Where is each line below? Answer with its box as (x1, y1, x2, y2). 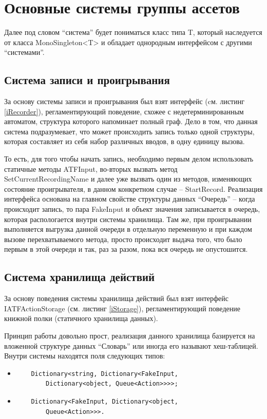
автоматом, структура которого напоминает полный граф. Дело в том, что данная (4, 116, 258, 127)
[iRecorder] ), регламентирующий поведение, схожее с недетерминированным (4, 106, 244, 116)
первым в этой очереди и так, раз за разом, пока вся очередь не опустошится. (4, 244, 248, 254)
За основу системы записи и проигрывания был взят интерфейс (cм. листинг (4, 96, 244, 107)
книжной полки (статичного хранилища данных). (4, 313, 158, 324)
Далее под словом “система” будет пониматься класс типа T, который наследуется (4, 27, 262, 37)
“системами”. (4, 47, 45, 57)
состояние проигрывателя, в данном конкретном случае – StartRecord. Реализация (4, 183, 263, 194)
